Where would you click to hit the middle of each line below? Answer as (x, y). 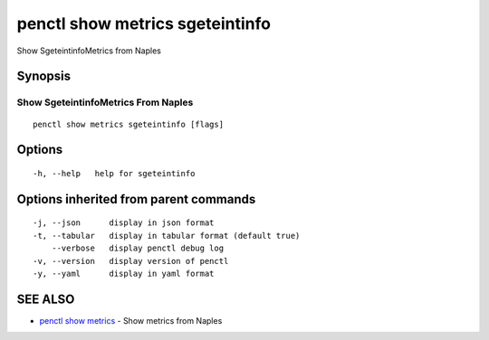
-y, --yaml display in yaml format (124, 273)
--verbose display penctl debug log (138, 248)
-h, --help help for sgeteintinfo (114, 173)
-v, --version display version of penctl (131, 261)
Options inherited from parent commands (136, 199)
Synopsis (44, 76)
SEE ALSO (46, 299)
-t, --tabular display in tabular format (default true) (167, 236)
